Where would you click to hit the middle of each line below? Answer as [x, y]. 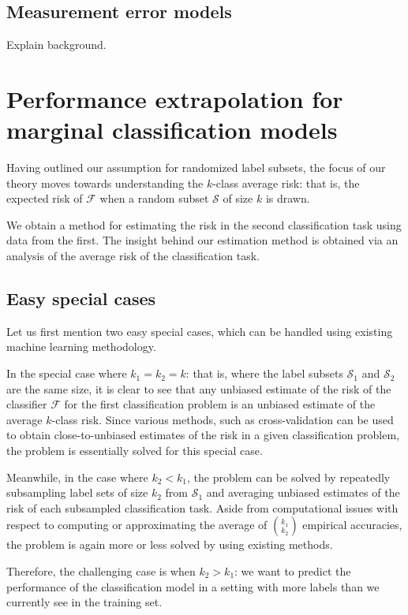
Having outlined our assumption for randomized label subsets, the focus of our [196, 168]
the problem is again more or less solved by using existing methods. [170, 544]
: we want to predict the [293, 571]
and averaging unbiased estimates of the [303, 492]
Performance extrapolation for [175, 98]
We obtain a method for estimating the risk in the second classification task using [204, 224]
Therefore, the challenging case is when [101, 571]
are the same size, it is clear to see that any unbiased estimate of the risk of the [199, 388]
